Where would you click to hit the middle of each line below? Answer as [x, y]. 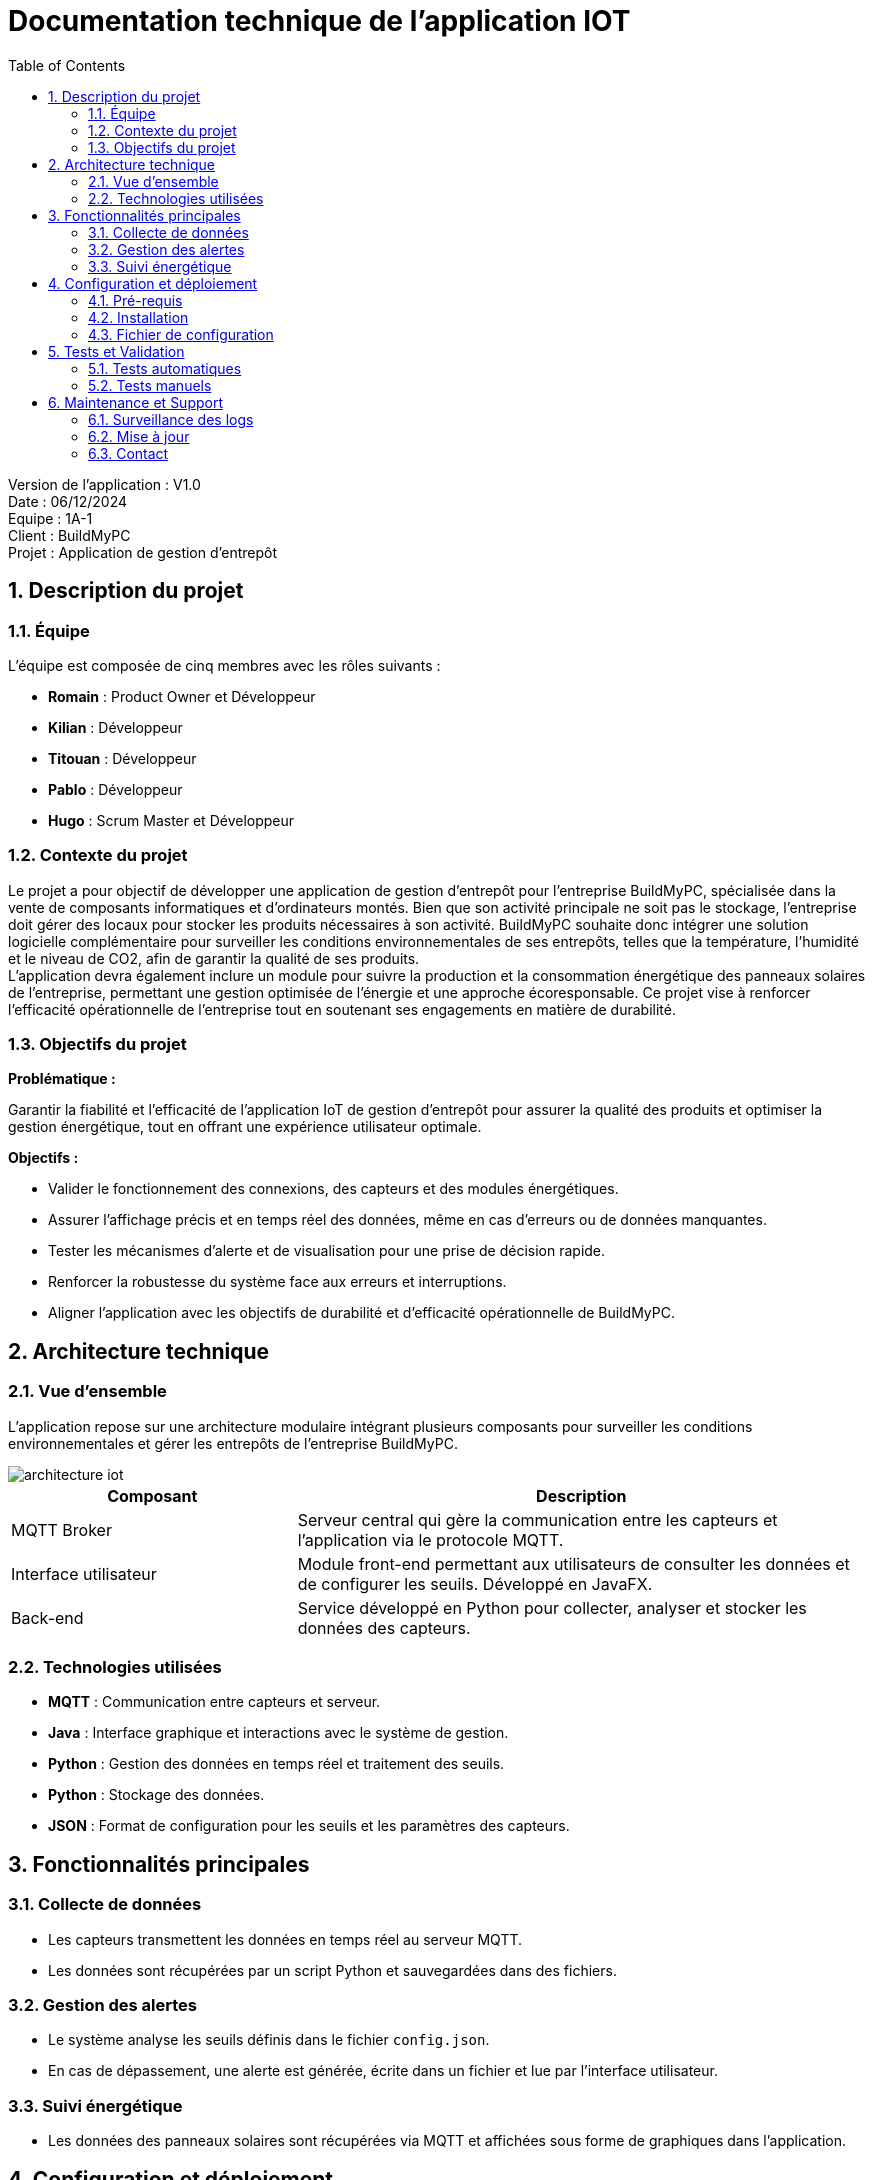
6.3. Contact [128, 453]
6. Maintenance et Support [136, 402]
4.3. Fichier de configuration [181, 334]
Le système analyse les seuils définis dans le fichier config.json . [269, 2040]
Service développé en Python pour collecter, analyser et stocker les [552, 1607]
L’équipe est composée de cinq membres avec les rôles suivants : [224, 665]
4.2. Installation [138, 317]
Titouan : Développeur [122, 758]
